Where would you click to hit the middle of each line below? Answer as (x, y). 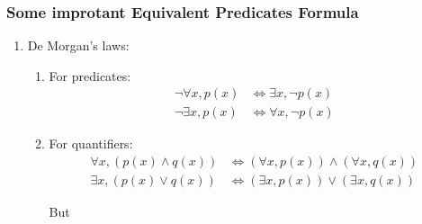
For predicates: (90, 75)
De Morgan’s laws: (78, 45)
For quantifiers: (91, 143)
